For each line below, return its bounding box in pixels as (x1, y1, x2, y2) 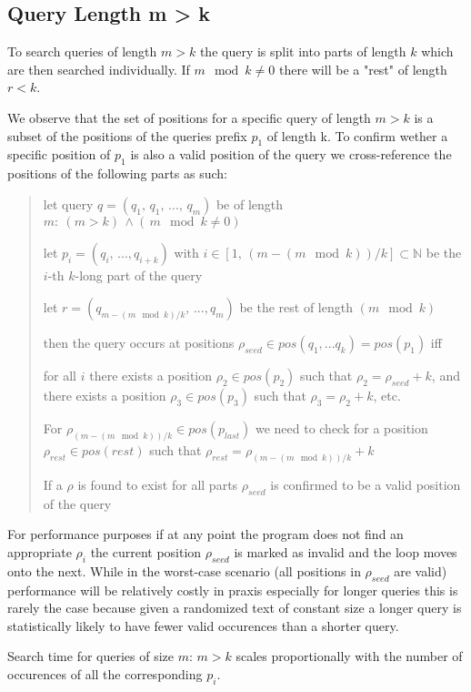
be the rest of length (239, 298, 353, 317)
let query (43, 194, 94, 213)
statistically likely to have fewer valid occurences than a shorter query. (7, 616, 399, 635)
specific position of (7, 145, 111, 164)
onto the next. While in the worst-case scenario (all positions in (7, 561, 361, 580)
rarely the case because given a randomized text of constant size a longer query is (7, 598, 462, 617)
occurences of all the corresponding (7, 665, 203, 684)
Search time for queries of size (7, 646, 175, 666)
